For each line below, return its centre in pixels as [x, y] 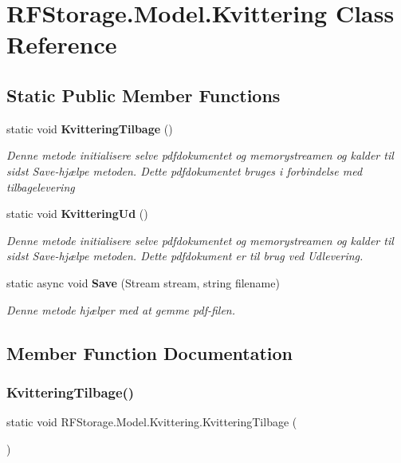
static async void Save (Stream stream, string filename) [143, 282]
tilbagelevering [41, 186]
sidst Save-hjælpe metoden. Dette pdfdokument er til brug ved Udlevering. [185, 256]
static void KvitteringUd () [77, 214]
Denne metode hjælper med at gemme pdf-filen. [121, 309]
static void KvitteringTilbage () [90, 128]
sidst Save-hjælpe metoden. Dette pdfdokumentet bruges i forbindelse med [185, 170]
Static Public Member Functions [143, 95]
